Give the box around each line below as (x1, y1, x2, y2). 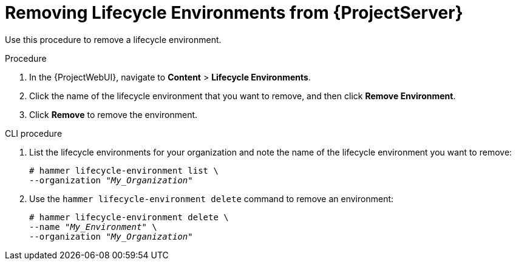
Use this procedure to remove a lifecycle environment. (5, 34, 222, 45)
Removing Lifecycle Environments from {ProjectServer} (5, 2, 463, 23)
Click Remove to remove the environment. (29, 109, 198, 120)
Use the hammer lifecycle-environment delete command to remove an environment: (29, 193, 394, 204)
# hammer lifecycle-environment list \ (29, 165, 219, 175)
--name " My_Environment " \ (29, 221, 157, 232)
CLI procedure (5, 128, 63, 139)
